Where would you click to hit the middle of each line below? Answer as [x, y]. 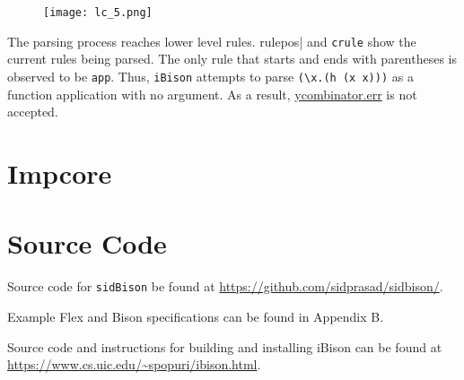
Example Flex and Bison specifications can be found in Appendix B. [196, 316]
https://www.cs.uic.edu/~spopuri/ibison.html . [134, 364]
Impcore [60, 173]
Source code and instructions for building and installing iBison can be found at [225, 346]
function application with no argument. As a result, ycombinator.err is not [212, 94]
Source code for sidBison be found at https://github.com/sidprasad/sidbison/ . [225, 286]
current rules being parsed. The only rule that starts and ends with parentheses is [232, 59]
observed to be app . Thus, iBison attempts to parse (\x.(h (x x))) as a [210, 76]
